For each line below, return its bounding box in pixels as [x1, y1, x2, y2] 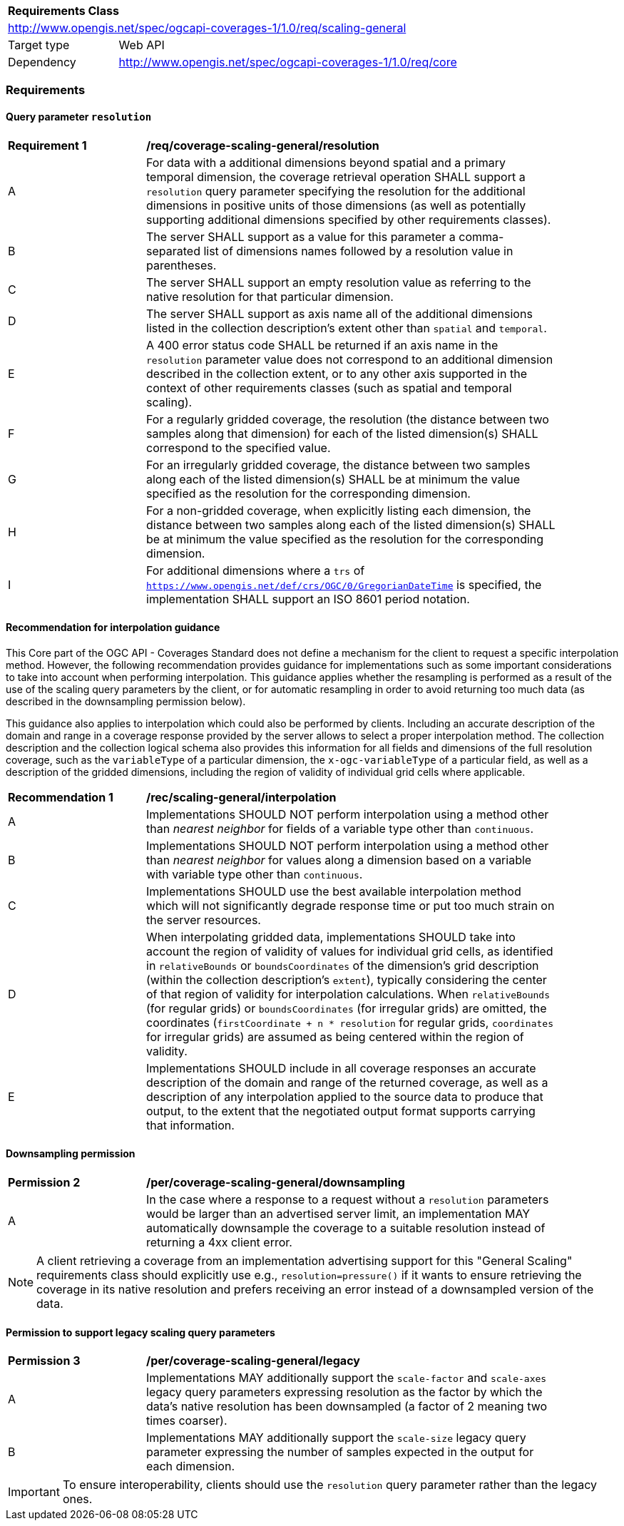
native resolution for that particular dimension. [146, 289, 394, 304]
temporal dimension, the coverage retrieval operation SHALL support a [146, 169, 526, 184]
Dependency [8, 55, 76, 69]
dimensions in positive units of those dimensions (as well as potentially [146, 198, 526, 212]
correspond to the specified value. [146, 440, 331, 455]
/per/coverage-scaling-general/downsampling [146, 1175, 405, 1190]
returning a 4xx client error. [146, 1235, 292, 1250]
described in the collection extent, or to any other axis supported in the [146, 366, 527, 381]
